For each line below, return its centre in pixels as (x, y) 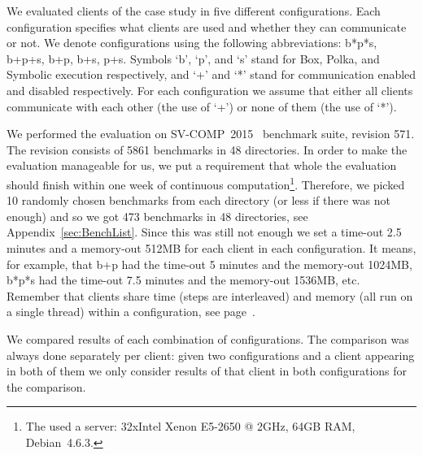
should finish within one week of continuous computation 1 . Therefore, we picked (206, 183)
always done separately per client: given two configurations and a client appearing (211, 355)
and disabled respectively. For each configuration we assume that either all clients (210, 90)
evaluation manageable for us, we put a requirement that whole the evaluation (202, 165)
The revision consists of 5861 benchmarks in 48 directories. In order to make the (207, 149)
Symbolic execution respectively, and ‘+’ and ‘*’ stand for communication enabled (211, 74)
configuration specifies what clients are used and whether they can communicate (207, 26)
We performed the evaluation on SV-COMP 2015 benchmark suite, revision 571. (211, 134)
